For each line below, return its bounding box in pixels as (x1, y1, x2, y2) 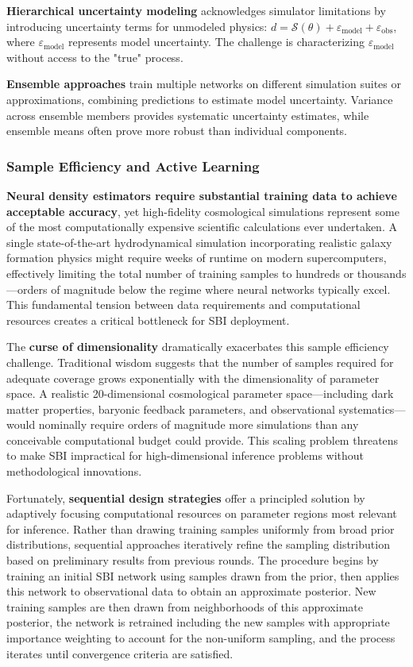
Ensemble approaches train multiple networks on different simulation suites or (6, 75, 401, 92)
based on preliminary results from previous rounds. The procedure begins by (6, 552, 379, 569)
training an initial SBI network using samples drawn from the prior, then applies (6, 567, 399, 584)
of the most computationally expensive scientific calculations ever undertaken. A (6, 218, 397, 235)
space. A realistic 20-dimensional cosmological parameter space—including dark (6, 385, 394, 402)
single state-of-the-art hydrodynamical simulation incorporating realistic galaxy (6, 233, 392, 250)
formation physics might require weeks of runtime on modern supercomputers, (6, 249, 387, 266)
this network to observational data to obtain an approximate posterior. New (6, 583, 376, 600)
